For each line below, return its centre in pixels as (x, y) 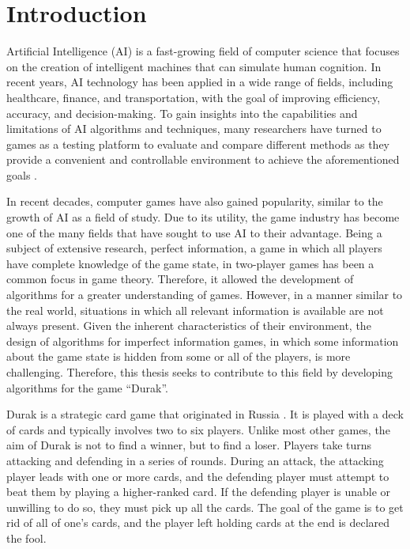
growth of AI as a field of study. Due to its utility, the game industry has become (203, 217)
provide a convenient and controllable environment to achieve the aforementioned (203, 159)
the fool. (26, 538)
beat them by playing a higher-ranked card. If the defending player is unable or (199, 492)
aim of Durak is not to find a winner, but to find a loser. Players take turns (189, 445)
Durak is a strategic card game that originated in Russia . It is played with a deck (205, 414)
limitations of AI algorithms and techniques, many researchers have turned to (194, 129)
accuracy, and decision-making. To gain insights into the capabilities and (182, 113)
